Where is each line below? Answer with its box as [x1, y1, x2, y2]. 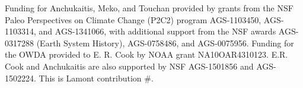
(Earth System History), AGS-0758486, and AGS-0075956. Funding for [36, 36, 294, 49]
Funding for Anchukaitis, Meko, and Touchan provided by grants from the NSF [5, 2, 294, 14]
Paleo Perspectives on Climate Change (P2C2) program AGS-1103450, [5, 13, 261, 26]
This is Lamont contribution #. [39, 71, 154, 84]
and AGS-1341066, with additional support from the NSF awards [39, 25, 276, 37]
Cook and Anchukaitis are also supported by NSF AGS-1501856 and [5, 59, 254, 72]
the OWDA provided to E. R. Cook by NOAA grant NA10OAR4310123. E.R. [5, 48, 288, 61]
